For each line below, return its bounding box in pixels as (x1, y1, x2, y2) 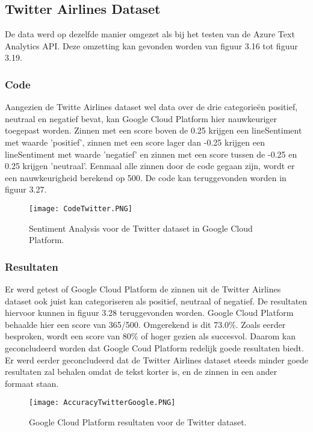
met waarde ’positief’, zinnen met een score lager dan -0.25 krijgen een (5, 135, 265, 148)
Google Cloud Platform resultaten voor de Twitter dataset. (29, 416, 247, 428)
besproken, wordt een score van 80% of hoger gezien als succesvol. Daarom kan (5, 330, 296, 342)
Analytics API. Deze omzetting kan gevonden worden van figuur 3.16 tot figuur (5, 39, 298, 52)
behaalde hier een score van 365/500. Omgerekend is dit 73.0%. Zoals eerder (5, 318, 286, 330)
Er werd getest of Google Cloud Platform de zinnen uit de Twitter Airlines (5, 283, 281, 295)
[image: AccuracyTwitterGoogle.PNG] (29, 398, 176, 407)
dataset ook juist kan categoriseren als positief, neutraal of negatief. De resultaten (5, 294, 308, 307)
